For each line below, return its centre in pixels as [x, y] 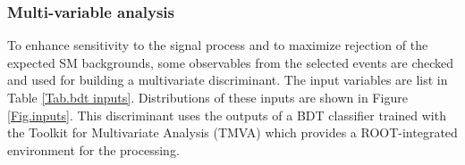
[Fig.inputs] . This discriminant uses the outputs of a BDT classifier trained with [227, 115]
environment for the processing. [93, 149]
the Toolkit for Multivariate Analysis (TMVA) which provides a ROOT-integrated [232, 132]
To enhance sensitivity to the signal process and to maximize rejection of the [218, 45]
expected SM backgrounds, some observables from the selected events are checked [231, 62]
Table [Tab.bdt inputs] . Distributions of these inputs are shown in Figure [207, 97]
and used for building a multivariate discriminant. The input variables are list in [228, 80]
